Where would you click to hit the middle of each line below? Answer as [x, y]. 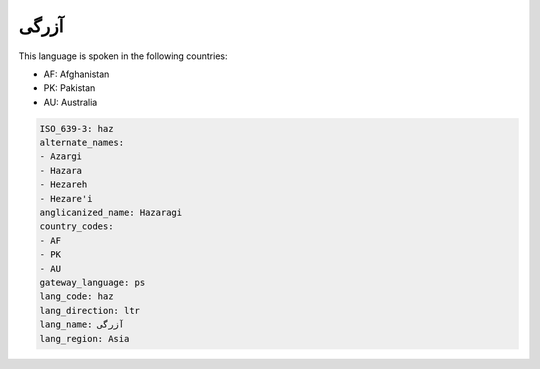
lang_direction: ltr [89, 310]
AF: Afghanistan [76, 74]
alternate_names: [82, 143]
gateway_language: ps [92, 282]
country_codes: [76, 226]
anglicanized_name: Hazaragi [111, 213]
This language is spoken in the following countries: [123, 56]
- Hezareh [63, 184]
